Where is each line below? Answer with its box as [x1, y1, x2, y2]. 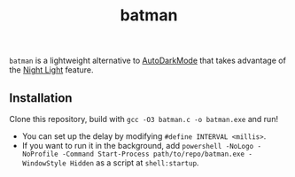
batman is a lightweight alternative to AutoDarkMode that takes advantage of [9, 55, 286, 66]
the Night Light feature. [9, 65, 95, 75]
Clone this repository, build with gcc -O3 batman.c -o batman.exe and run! [9, 114, 279, 124]
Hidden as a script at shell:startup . [69, 158, 199, 168]
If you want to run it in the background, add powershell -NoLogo [21, 141, 254, 150]
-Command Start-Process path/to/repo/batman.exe [61, 150, 245, 158]
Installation [9, 90, 73, 105]
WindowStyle [21, 159, 66, 168]
